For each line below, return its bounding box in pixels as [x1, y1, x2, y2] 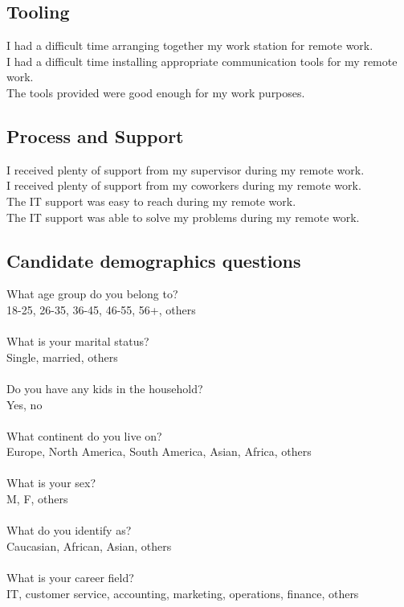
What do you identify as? [6, 522, 132, 539]
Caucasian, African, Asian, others [6, 537, 172, 554]
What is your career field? [6, 569, 134, 586]
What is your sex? [6, 474, 96, 491]
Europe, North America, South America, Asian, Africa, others [6, 443, 312, 460]
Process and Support [6, 123, 184, 148]
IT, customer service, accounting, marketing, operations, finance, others [6, 584, 359, 601]
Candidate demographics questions [6, 248, 301, 273]
